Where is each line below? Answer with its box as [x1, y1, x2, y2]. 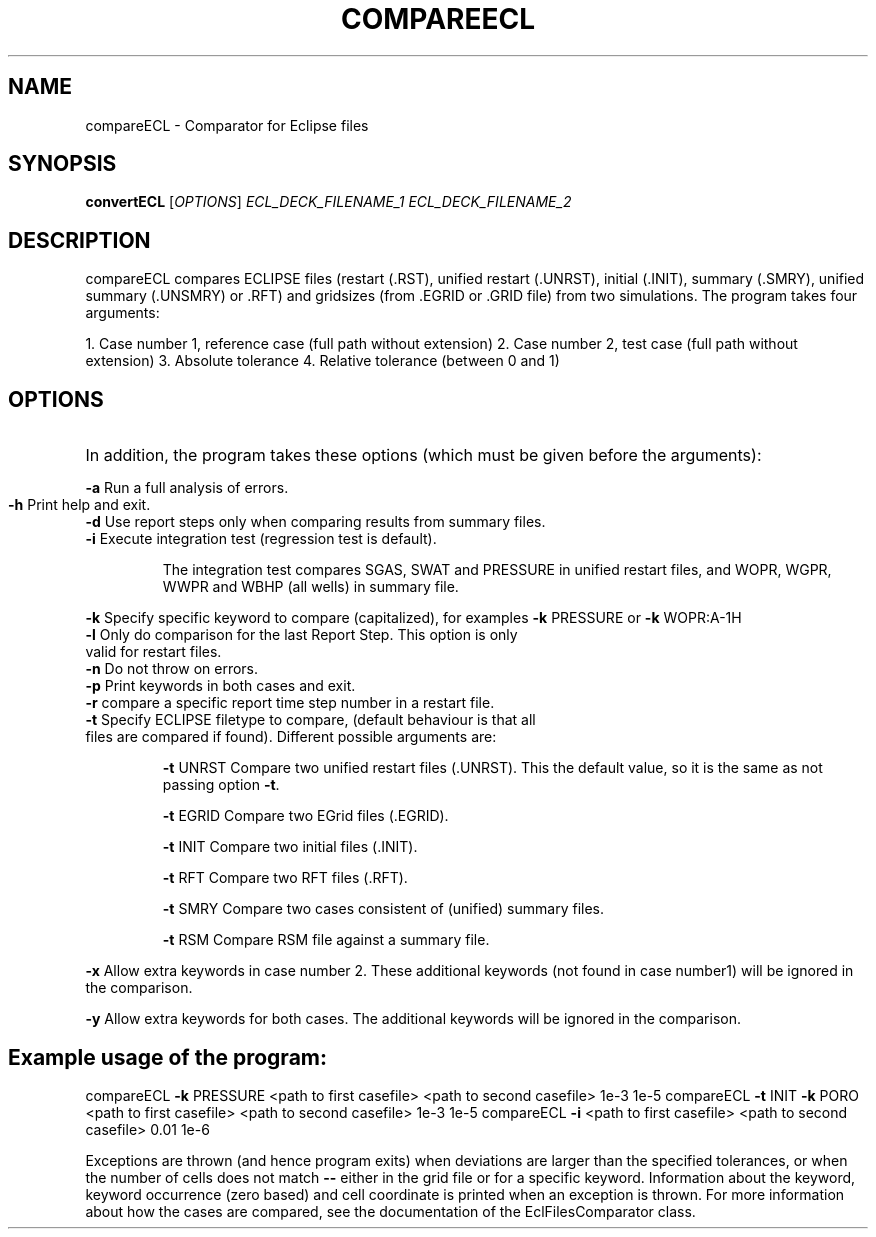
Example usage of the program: [8, 1044, 328, 1070]
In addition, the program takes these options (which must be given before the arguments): [85, 445, 762, 466]
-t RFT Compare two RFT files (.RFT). [162, 869, 408, 887]
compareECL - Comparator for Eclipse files [85, 116, 369, 134]
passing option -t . [162, 776, 280, 794]
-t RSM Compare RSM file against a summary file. [162, 931, 490, 949]
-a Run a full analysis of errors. [85, 479, 289, 497]
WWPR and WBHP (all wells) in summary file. [162, 578, 459, 596]
